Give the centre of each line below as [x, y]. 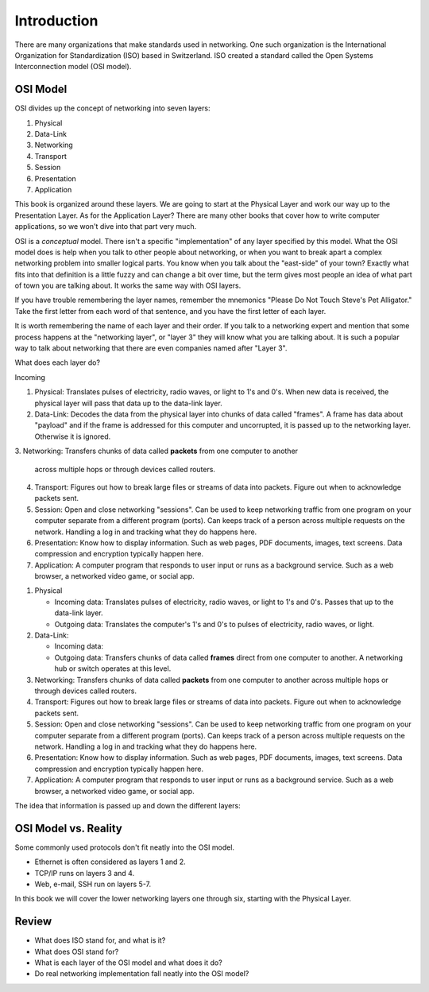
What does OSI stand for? [77, 951]
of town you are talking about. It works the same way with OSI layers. [128, 285]
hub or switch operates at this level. [113, 668]
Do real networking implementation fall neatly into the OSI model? [142, 974]
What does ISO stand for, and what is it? [100, 940]
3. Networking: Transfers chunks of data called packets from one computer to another [156, 451]
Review [33, 922]
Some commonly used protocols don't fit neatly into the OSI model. [124, 847]
